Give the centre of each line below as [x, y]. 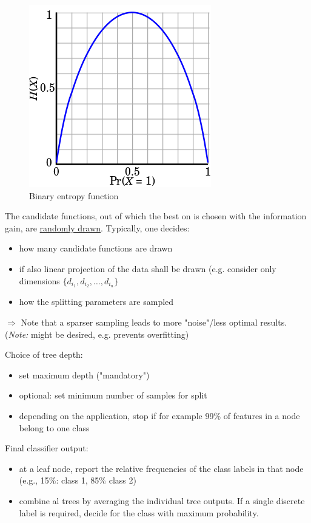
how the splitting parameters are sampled [96, 302]
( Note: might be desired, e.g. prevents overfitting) [97, 334]
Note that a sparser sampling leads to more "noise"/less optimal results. [154, 322]
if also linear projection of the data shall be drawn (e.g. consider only [148, 268]
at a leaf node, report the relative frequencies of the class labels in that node [161, 468]
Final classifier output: [47, 448]
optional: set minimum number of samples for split [113, 395]
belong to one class [54, 427]
